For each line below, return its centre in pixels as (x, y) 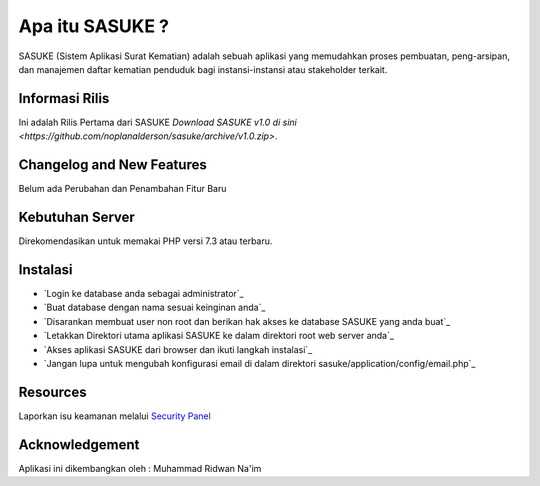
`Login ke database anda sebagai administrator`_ (143, 293)
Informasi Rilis (64, 98)
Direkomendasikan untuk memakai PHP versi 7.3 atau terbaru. (145, 241)
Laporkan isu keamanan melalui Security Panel (115, 416)
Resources (52, 391)
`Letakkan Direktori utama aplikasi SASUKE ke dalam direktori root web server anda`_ (219, 336)
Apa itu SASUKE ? (94, 26)
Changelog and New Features (112, 165)
